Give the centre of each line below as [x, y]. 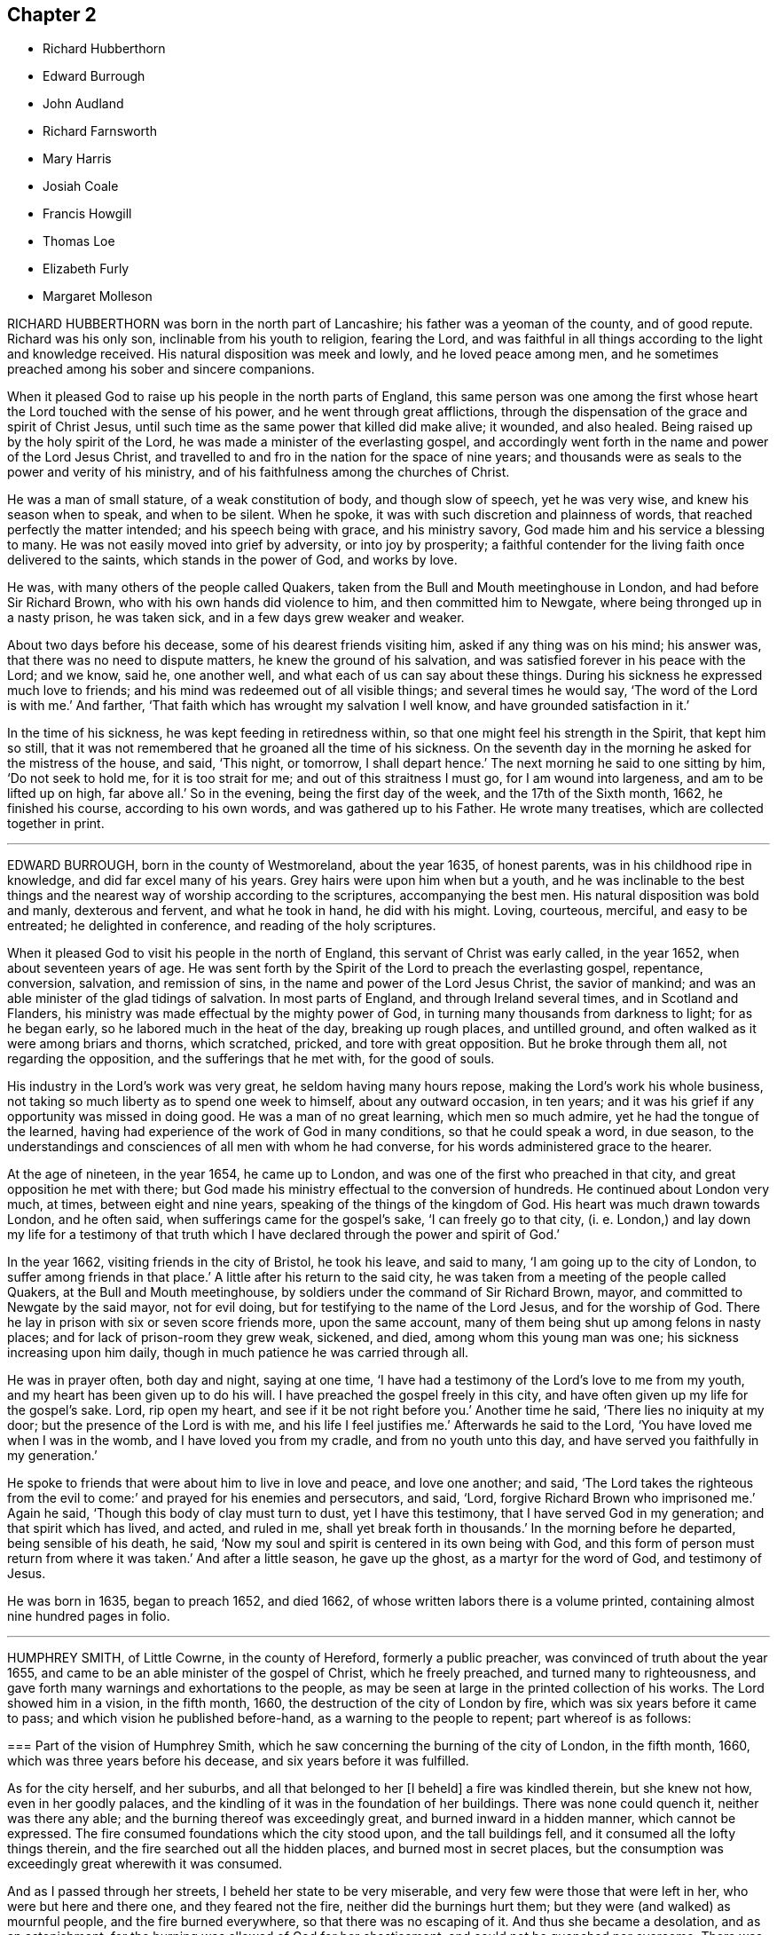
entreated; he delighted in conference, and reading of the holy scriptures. [222, 926]
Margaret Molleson [98, 296]
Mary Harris [77, 159]
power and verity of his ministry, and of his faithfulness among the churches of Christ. [259, 472]
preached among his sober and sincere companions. [161, 369]
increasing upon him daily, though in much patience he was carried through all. [238, 1353]
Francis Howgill [87, 214]
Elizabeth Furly [86, 269]
